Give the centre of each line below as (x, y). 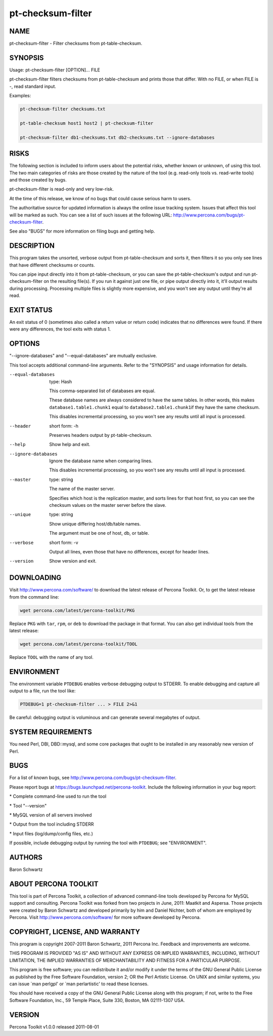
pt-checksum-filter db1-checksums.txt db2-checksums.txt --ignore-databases (117, 137)
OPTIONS (25, 344)
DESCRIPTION (32, 246)
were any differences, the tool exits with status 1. (60, 329)
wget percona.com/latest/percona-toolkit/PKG (77, 610)
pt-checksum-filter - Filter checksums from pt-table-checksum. (76, 44)
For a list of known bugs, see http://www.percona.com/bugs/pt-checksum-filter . (93, 778)
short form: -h (64, 426)
